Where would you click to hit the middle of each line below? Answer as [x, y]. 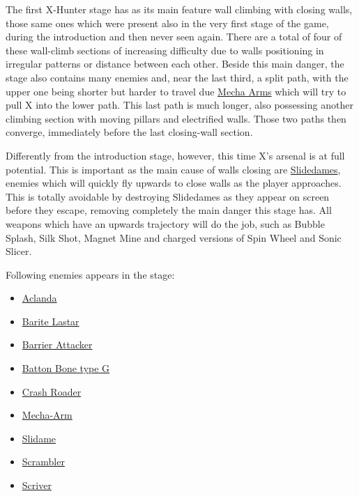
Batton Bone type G [66, 368]
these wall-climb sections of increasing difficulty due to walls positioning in [165, 50]
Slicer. [19, 251]
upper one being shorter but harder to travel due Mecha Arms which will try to [176, 91]
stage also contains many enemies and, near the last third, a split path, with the [177, 77]
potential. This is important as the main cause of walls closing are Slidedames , [173, 169]
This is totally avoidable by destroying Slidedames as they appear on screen [168, 196]
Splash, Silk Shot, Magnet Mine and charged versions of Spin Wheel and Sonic [174, 237]
